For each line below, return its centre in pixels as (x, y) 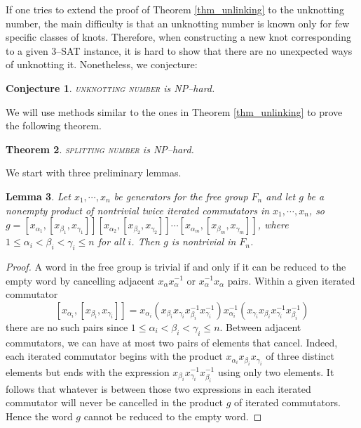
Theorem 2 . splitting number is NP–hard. (100, 149)
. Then (146, 241)
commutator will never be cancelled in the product (115, 402)
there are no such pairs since (67, 326)
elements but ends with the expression (88, 371)
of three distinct (300, 356)
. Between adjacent (260, 326)
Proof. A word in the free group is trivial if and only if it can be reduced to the (176, 266)
